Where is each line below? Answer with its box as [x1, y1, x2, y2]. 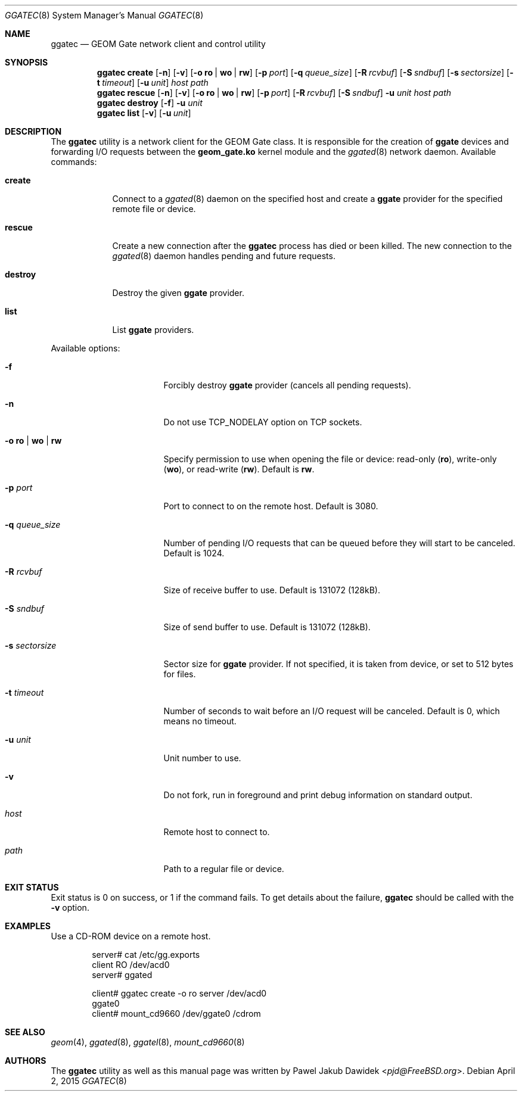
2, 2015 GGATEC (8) [51, 1076, 127, 1086]
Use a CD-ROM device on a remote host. [51, 931, 211, 941]
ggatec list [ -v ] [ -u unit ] [97, 108, 191, 118]
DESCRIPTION [5, 126, 62, 136]
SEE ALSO [5, 1027, 45, 1037]
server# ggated [92, 970, 153, 980]
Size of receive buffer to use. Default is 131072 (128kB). [163, 585, 380, 595]
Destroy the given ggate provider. [112, 288, 244, 298]
